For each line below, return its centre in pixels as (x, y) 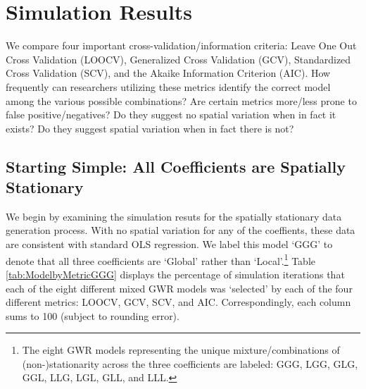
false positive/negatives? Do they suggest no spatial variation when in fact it (171, 115)
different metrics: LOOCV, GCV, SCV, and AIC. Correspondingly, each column (178, 302)
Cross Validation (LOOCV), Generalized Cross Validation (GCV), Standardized (178, 59)
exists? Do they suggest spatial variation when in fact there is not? (150, 128)
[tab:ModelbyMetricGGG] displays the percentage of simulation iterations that (175, 274)
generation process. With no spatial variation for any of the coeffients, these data (181, 230)
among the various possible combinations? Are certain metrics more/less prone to (181, 100)
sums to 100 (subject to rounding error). (93, 315)
